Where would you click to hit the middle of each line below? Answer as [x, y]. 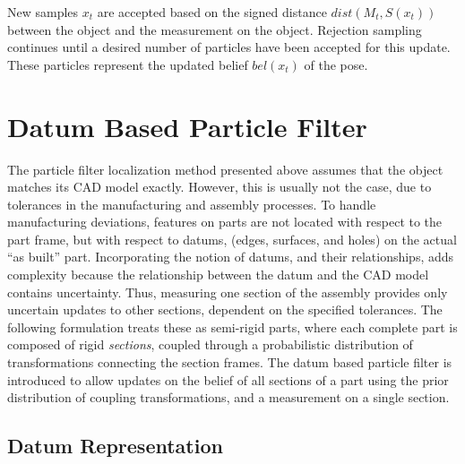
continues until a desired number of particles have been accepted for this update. [229, 47]
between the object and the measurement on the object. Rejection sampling [215, 29]
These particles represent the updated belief [128, 64]
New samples [43, 12]
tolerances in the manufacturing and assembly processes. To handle [192, 204]
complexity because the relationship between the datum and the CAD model [218, 275]
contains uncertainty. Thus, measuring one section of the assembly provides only [228, 292]
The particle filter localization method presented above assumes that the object [225, 169]
